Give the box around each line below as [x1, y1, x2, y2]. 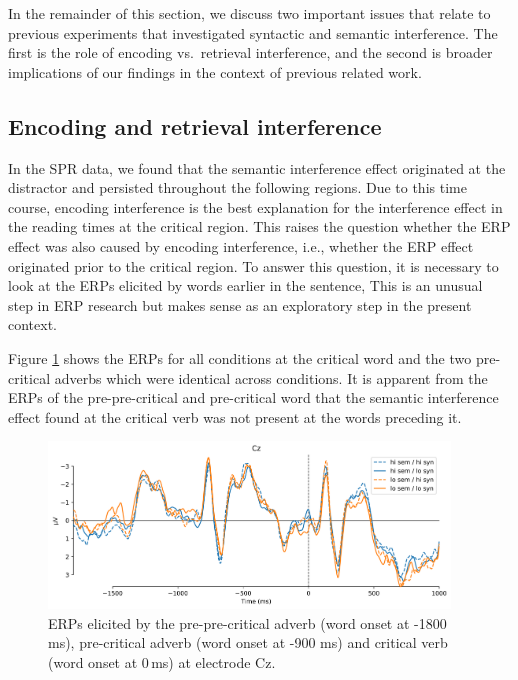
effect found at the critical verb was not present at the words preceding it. [8, 406, 462, 427]
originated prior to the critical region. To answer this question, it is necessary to [8, 255, 499, 276]
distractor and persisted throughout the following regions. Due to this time [8, 177, 467, 198]
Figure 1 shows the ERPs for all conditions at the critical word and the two [8, 347, 472, 368]
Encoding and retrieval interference [8, 110, 382, 141]
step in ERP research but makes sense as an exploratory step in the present [8, 294, 472, 315]
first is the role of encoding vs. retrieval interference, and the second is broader [8, 42, 493, 63]
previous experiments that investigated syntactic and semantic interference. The [8, 22, 498, 43]
